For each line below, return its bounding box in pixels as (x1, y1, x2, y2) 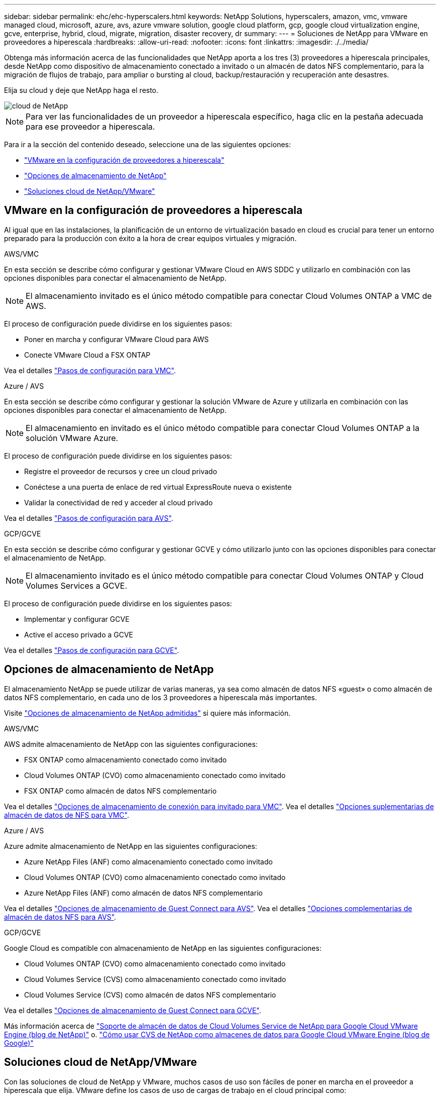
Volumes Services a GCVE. (26, 580, 128, 591)
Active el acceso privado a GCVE (24, 630, 134, 639)
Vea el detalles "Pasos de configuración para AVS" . (4, 513, 173, 522)
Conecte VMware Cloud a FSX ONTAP (24, 350, 151, 359)
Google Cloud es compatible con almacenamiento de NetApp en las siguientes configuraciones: (4, 943, 321, 952)
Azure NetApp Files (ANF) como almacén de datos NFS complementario (24, 888, 263, 897)
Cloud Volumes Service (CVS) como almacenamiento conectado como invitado (24, 974, 286, 983)
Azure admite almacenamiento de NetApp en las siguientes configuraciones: (4, 841, 257, 850)
